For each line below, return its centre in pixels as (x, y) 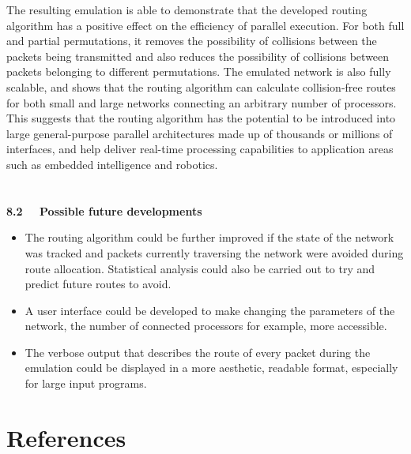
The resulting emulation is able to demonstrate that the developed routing (187, 9)
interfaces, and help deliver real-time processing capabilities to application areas (200, 149)
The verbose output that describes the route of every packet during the (198, 352)
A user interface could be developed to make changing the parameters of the (210, 310)
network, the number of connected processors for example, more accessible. (206, 326)
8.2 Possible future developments (104, 210)
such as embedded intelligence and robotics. (112, 164)
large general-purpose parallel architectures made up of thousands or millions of (200, 133)
